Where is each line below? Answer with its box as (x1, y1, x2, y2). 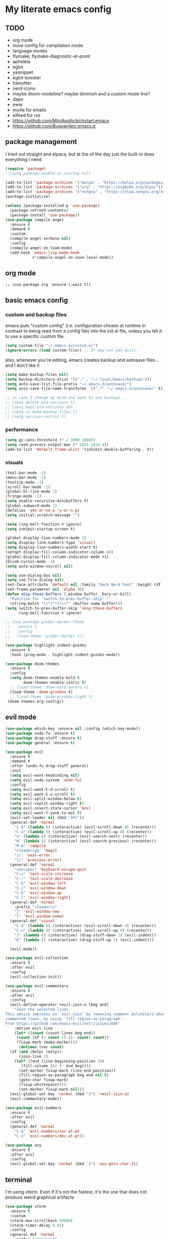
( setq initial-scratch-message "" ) (5, 512, 80, 517)
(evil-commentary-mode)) (10, 1096, 62, 1101)
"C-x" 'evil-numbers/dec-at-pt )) (14, 1133, 84, 1138)
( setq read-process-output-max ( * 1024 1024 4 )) (5, 442, 109, 447)
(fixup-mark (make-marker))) (16, 1040, 78, 1045)
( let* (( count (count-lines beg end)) (14, 1030, 96, 1035)
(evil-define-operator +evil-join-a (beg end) (10, 1002, 109, 1008)
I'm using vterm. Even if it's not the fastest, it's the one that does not (5, 1189, 147, 1195)
